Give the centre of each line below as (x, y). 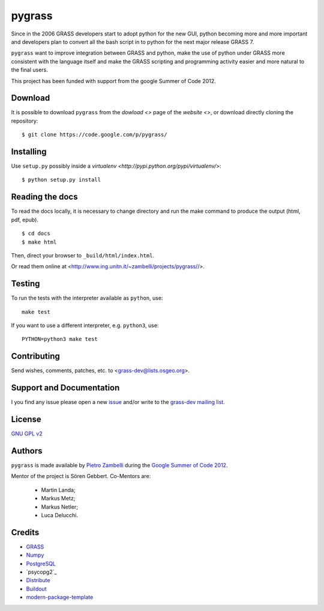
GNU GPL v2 (27, 434)
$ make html (39, 242)
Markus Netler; (59, 507)
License (26, 419)
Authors (27, 451)
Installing (29, 152)
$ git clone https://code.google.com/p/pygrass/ (94, 135)
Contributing (35, 356)
